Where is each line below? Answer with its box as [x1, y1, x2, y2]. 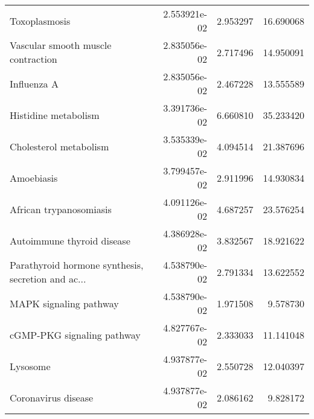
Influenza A [10, 76, 59, 91]
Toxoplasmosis [10, 13, 71, 28]
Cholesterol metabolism [10, 139, 109, 153]
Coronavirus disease [10, 390, 94, 405]
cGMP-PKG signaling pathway [10, 327, 141, 342]
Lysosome [10, 359, 51, 373]
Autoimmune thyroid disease [10, 233, 130, 248]
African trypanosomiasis [10, 202, 112, 216]
